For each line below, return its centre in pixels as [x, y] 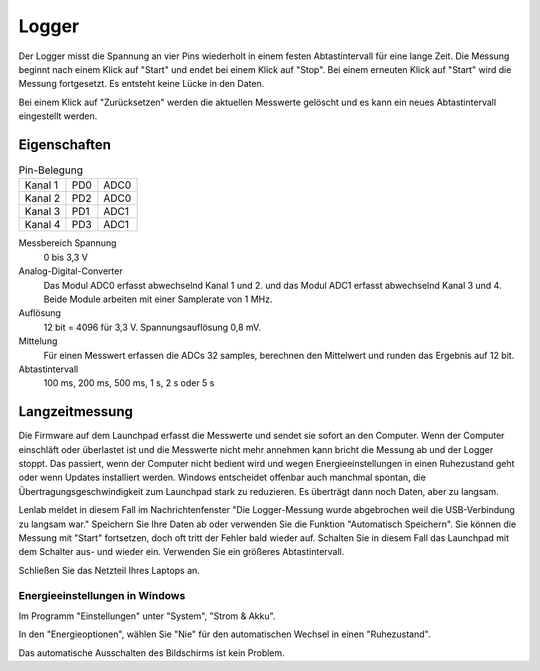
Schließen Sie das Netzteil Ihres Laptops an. [109, 570]
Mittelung [38, 341]
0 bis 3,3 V [66, 257]
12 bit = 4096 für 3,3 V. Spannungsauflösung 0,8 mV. [152, 327]
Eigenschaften [65, 144]
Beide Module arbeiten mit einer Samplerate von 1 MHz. [158, 299]
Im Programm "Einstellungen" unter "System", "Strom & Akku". [147, 616]
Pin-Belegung [51, 170]
